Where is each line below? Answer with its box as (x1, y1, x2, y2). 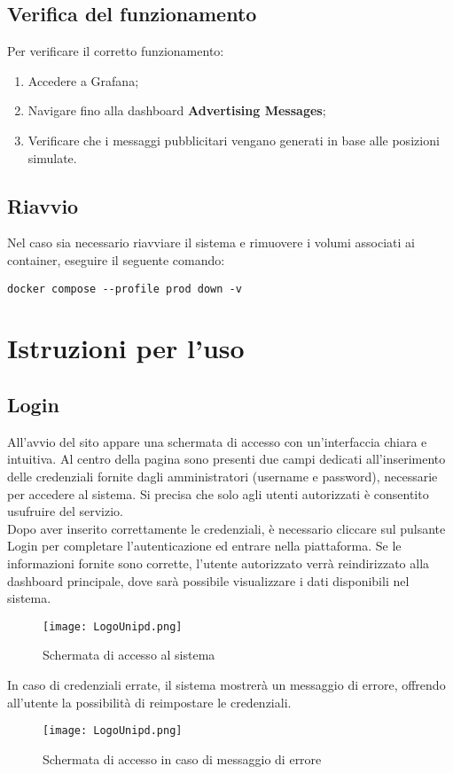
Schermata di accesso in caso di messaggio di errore (43, 749, 322, 768)
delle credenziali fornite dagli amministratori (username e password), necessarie (7, 466, 438, 485)
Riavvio (7, 192, 79, 219)
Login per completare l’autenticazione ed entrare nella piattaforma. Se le (7, 536, 402, 555)
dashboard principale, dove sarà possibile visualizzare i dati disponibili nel (7, 571, 410, 590)
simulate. (27, 148, 77, 167)
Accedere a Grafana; (27, 71, 139, 90)
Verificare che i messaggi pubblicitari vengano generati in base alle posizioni (27, 130, 440, 149)
